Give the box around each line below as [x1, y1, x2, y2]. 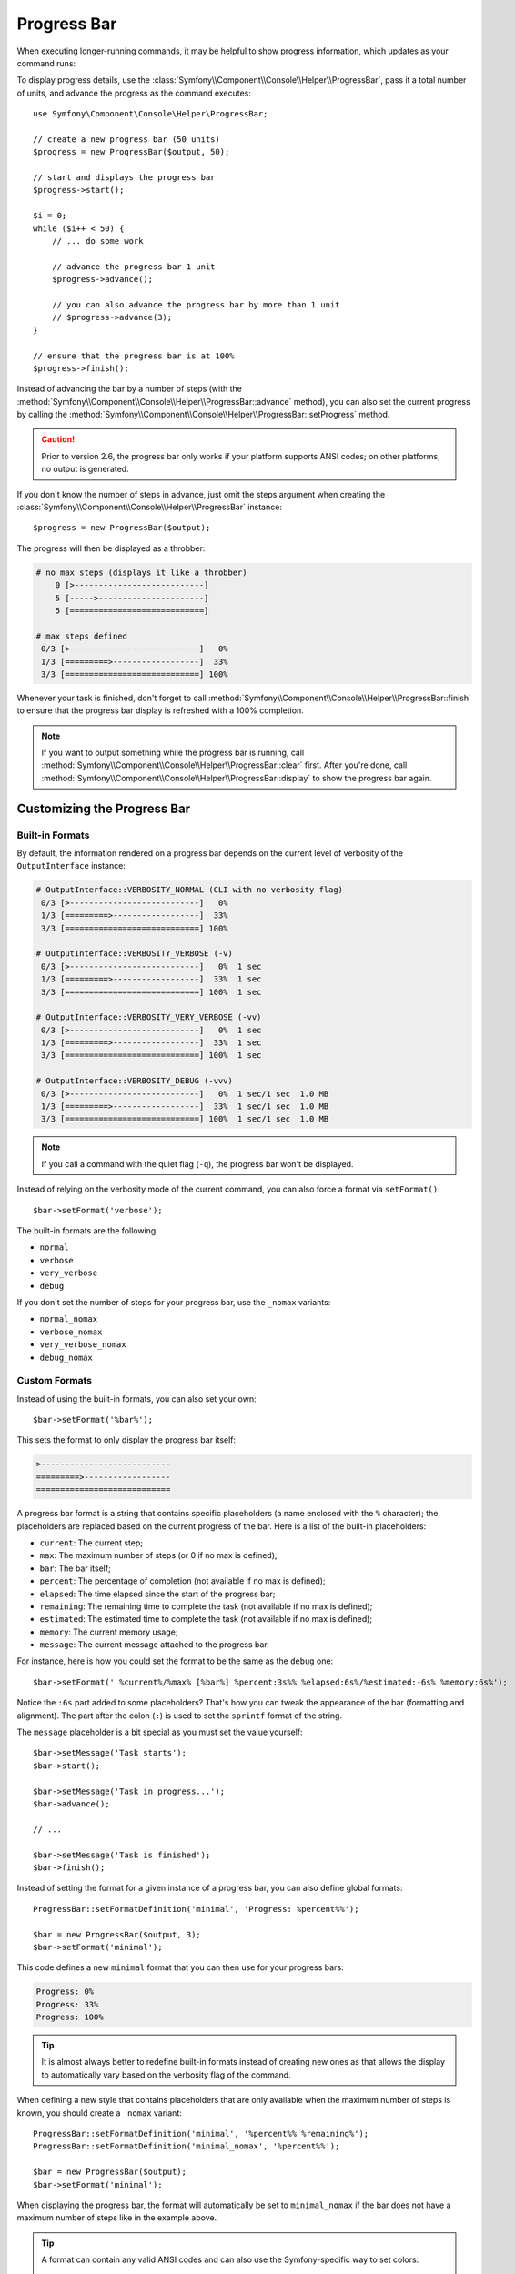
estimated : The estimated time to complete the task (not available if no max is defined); [39, 1614, 373, 1625]
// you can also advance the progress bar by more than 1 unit [51, 299, 340, 309]
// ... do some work [51, 236, 144, 247]
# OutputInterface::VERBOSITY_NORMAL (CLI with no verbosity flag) [35, 885, 344, 895]
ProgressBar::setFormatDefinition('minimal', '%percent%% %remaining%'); [33, 2128, 369, 2138]
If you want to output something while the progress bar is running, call [41, 747, 305, 759]
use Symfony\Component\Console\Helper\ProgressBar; [33, 109, 268, 119]
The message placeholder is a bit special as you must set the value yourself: [16, 1726, 304, 1737]
